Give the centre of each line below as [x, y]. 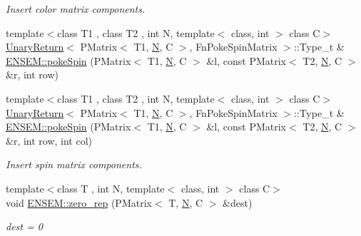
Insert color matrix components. [76, 9]
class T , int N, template [111, 188]
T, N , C [186, 202]
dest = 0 [24, 226]
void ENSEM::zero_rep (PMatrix [79, 202]
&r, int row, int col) [49, 140]
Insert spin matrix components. [74, 164]
